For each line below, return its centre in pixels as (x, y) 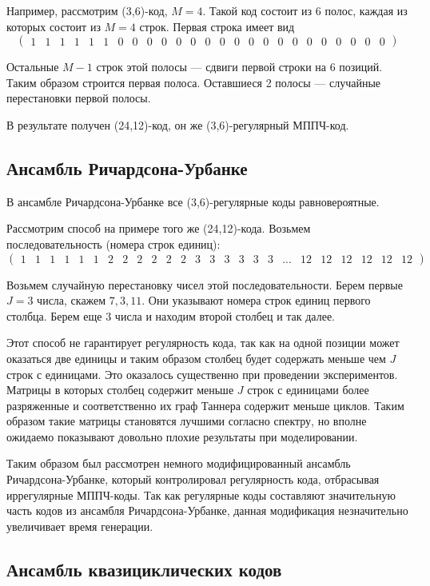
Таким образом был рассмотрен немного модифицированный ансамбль (179, 463)
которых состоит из (54, 26)
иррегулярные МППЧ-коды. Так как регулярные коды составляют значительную (201, 494)
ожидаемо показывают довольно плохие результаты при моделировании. (182, 436)
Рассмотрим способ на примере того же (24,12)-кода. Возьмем (159, 228)
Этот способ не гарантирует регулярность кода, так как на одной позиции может (203, 343)
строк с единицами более (308, 390)
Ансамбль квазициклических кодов (144, 569)
